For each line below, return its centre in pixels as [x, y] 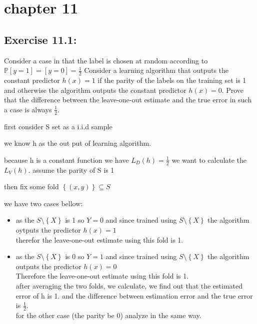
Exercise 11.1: [40, 39]
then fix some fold [31, 186]
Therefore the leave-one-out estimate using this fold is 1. [102, 276]
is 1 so [75, 220]
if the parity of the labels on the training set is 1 [172, 80]
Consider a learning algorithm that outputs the [156, 70]
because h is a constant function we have [66, 160]
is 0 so [75, 256]
